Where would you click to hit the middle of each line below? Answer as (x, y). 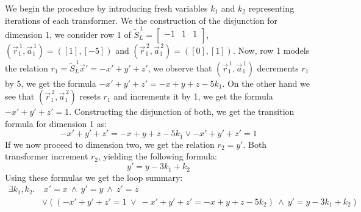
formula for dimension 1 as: (56, 123)
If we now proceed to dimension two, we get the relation (110, 144)
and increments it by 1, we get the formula (193, 96)
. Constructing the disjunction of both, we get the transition (182, 111)
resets (90, 96)
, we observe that (180, 68)
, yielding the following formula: (158, 156)
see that (20, 96)
